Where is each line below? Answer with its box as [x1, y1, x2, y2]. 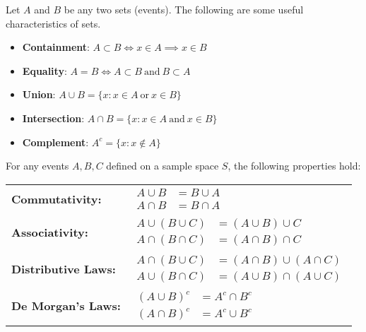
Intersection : [22, 110, 85, 125]
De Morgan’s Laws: [11, 297, 121, 314]
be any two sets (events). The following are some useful [64, 2, 304, 16]
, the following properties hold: [228, 158, 361, 173]
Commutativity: [11, 191, 102, 208]
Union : [22, 87, 56, 102]
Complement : [22, 134, 89, 149]
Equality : [22, 63, 67, 78]
